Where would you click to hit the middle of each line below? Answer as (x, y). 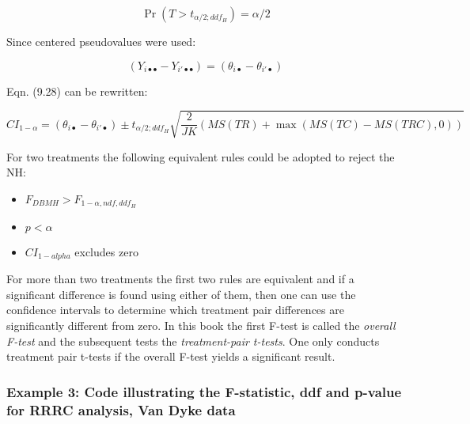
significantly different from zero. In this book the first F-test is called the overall (201, 326)
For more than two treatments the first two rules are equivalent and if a (180, 279)
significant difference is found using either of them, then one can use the (181, 294)
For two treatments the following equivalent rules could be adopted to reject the (201, 156)
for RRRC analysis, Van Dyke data (121, 409)
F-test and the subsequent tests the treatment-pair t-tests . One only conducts (193, 341)
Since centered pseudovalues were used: (101, 41)
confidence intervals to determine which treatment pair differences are (175, 310)
